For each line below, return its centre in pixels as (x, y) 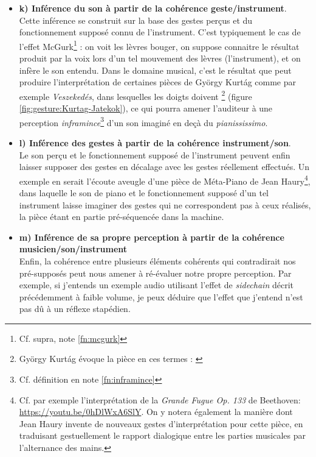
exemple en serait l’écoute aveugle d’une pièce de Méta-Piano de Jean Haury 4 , (165, 180)
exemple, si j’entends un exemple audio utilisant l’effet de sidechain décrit (156, 285)
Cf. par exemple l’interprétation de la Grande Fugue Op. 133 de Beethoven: (160, 399)
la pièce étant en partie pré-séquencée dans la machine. (122, 217)
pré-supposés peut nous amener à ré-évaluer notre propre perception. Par (155, 273)
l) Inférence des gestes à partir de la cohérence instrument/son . (155, 142)
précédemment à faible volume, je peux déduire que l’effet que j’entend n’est (161, 296)
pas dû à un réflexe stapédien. (75, 309)
